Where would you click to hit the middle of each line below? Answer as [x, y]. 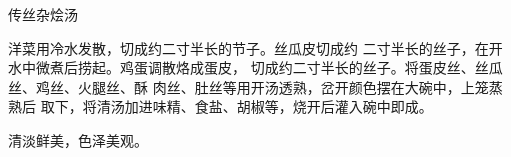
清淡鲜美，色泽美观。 [78, 139]
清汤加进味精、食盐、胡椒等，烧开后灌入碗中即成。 [264, 106]
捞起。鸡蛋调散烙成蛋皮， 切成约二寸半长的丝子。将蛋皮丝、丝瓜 [290, 67]
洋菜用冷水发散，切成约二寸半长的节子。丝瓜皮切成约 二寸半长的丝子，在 [248, 47]
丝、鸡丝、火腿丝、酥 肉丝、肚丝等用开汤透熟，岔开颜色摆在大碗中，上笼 [248, 86]
